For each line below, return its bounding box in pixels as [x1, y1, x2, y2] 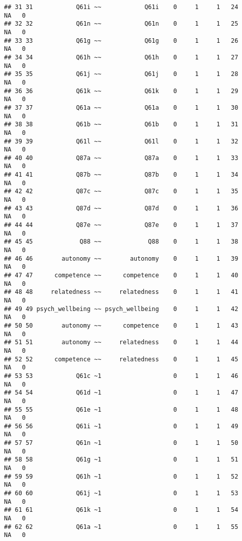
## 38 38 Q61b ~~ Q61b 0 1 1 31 [4, 121, 238, 128]
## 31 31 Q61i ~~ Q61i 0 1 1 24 [4, 4, 238, 11]
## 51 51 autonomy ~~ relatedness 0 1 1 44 [4, 339, 238, 346]
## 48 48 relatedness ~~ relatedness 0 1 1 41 [4, 288, 238, 296]
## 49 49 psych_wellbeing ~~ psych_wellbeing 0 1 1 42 [4, 305, 238, 313]
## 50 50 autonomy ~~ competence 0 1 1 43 [4, 322, 238, 329]
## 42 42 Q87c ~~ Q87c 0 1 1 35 [4, 188, 238, 195]
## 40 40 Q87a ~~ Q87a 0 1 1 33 [4, 154, 238, 162]
